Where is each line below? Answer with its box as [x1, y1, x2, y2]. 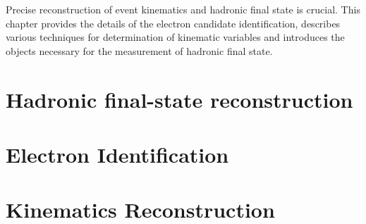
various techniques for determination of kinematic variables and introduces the [6, 30, 345, 44]
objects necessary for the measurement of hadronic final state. [6, 43, 273, 58]
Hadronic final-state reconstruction [6, 85, 353, 113]
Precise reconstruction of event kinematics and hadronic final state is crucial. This [6, 2, 360, 16]
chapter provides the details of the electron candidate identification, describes [6, 15, 341, 30]
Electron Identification [6, 139, 229, 168]
